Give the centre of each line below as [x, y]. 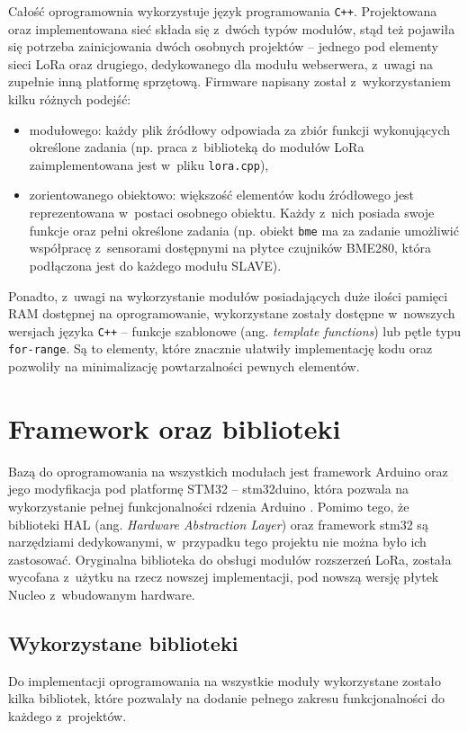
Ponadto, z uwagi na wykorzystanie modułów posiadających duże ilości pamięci [228, 295]
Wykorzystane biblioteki [123, 642]
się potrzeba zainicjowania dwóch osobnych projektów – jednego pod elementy [223, 46]
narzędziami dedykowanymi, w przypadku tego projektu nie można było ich [217, 542]
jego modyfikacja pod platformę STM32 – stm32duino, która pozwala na [209, 489]
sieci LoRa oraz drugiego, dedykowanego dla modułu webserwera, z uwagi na [221, 63]
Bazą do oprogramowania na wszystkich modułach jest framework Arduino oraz [228, 471]
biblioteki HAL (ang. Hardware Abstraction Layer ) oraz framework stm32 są [218, 524]
